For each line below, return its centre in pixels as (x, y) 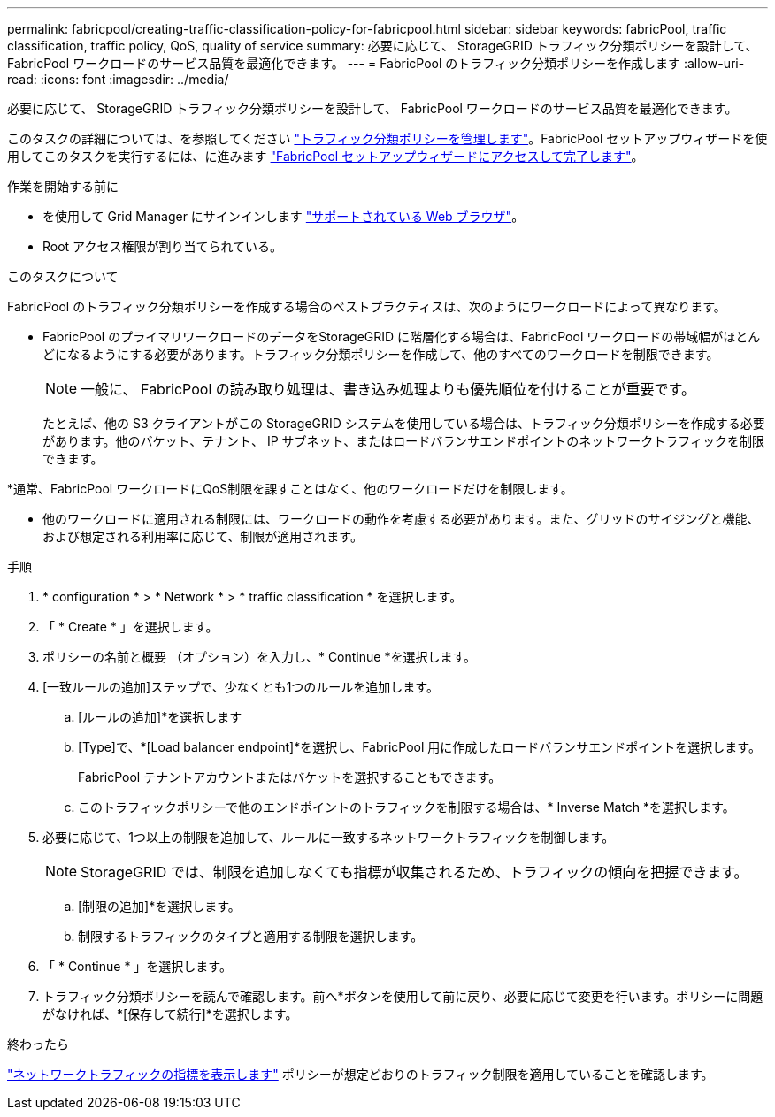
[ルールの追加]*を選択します (160, 717)
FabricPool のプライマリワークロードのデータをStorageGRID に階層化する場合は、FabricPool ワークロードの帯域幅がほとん (402, 337)
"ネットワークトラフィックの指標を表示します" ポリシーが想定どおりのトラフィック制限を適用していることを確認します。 (361, 1074)
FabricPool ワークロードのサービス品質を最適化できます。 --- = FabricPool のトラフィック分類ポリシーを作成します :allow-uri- (376, 63)
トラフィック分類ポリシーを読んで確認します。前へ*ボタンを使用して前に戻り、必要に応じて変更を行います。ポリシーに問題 (403, 996)
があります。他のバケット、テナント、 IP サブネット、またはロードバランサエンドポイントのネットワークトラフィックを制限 (404, 441)
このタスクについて (63, 276)
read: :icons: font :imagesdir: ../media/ (118, 79)
